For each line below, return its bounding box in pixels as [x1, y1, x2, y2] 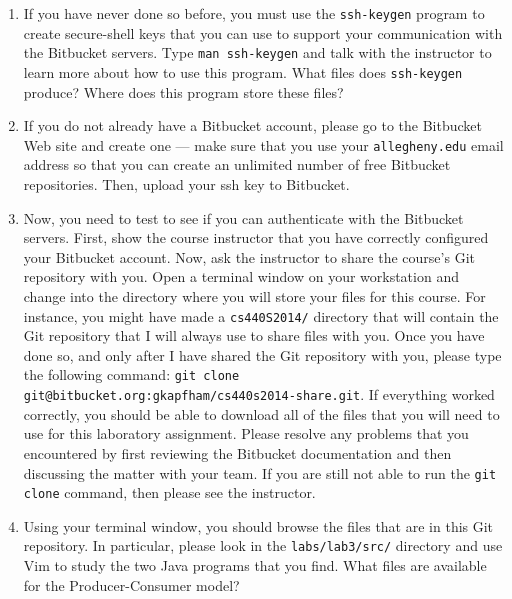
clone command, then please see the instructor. [23, 482, 316, 503]
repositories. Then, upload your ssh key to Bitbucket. [23, 174, 350, 194]
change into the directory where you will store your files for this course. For [23, 285, 486, 306]
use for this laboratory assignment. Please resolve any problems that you [23, 423, 469, 444]
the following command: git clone [23, 364, 240, 385]
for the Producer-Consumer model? [23, 574, 240, 595]
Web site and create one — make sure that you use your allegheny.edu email [23, 134, 504, 155]
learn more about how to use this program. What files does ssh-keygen [23, 61, 463, 82]
